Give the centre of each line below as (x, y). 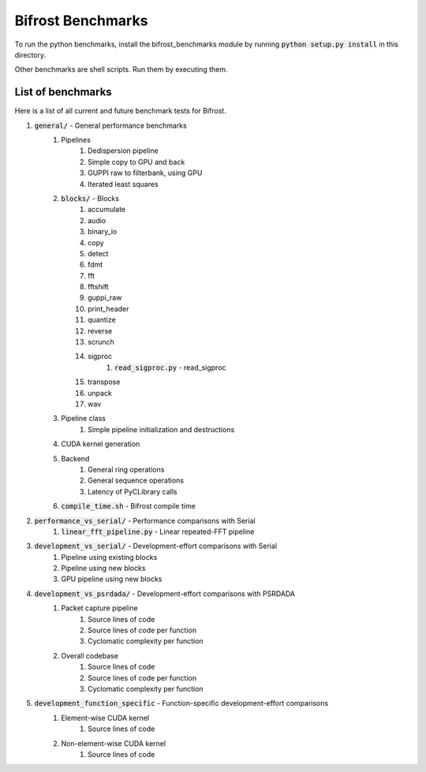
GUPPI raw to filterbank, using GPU (145, 173)
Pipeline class (84, 419)
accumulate (107, 210)
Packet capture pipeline (99, 608)
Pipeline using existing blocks (109, 557)
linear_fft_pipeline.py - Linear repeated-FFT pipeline (158, 531)
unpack (100, 393)
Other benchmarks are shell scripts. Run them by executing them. (121, 69)
